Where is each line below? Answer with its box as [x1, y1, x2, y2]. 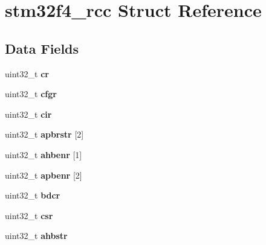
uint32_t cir [5, 107, 52, 120]
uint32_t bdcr [5, 189, 60, 202]
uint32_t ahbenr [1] [5, 148, 82, 161]
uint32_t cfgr [5, 87, 57, 100]
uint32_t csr [5, 209, 53, 221]
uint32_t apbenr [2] [5, 168, 82, 181]
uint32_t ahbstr [5, 229, 68, 242]
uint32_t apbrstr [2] [5, 128, 84, 141]
